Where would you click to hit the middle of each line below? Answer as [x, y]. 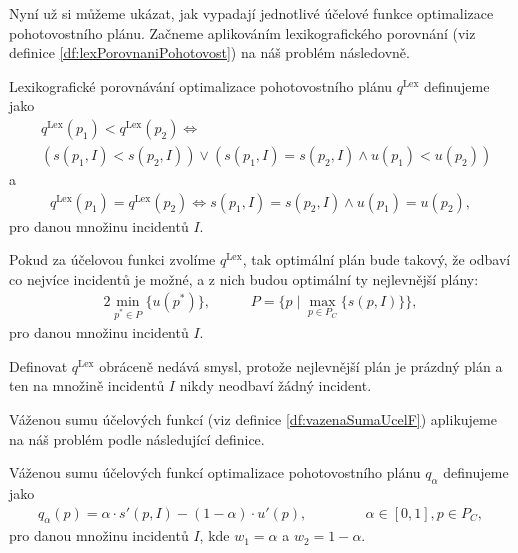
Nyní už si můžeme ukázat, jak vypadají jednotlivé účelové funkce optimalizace [251, 13]
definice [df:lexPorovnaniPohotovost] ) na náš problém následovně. [209, 52]
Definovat [38, 365]
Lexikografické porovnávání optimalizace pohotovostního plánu [201, 85]
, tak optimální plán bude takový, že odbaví [376, 259]
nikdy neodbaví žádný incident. [275, 385]
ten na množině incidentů [87, 385]
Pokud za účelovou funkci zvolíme [112, 259]
